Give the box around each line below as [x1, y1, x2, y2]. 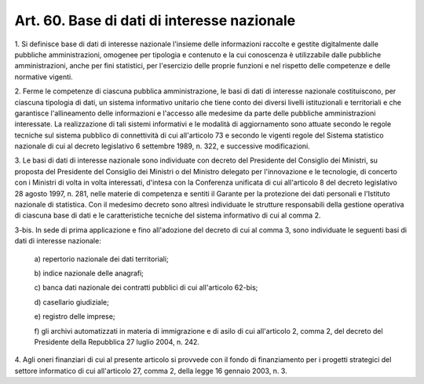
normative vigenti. [14, 71, 74, 82]
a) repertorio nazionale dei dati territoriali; [34, 254, 169, 263]
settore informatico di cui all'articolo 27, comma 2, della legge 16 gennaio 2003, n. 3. [14, 366, 287, 375]
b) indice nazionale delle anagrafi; [34, 268, 144, 278]
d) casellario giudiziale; [34, 297, 109, 306]
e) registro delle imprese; [34, 312, 115, 321]
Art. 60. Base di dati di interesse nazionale [14, 12, 296, 29]
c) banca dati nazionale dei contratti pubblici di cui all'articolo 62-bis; [34, 283, 258, 292]
